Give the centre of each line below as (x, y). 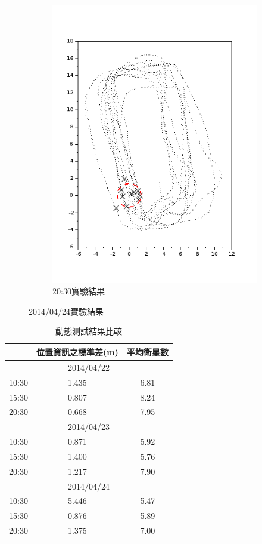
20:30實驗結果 (79, 291)
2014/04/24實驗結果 (66, 311)
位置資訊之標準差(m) (77, 351)
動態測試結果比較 (88, 331)
